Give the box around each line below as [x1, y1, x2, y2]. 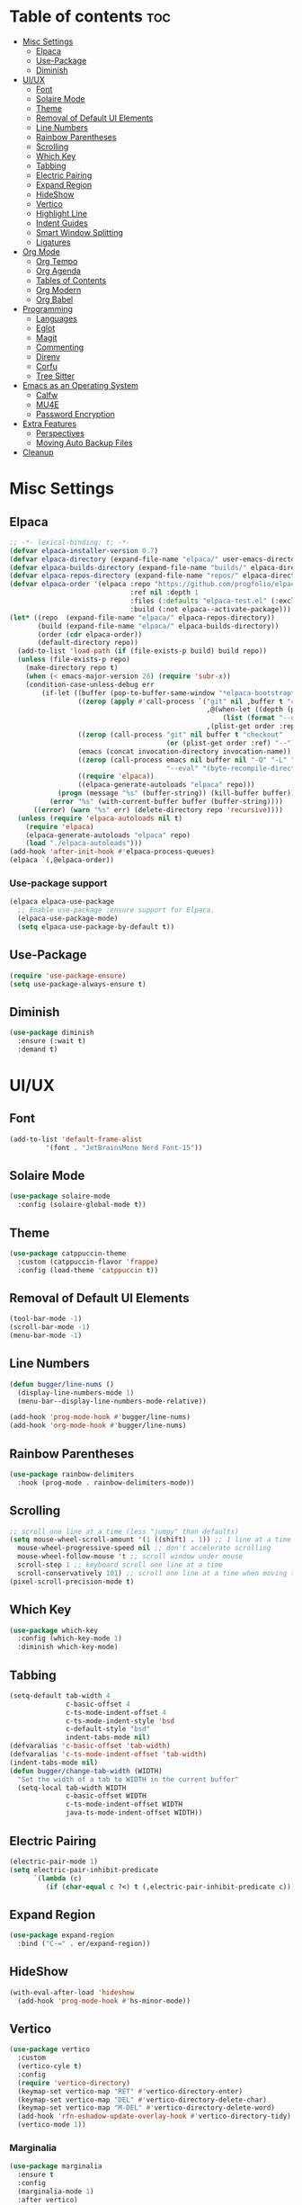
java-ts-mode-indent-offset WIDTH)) [66, 1808, 203, 1817]
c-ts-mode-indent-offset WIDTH [66, 1800, 182, 1809]
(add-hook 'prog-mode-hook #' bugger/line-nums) [9, 1413, 191, 1422]
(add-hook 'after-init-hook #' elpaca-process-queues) [9, 847, 216, 856]
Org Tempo [35, 255, 78, 266]
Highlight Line [35, 208, 88, 219]
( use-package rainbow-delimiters [9, 1470, 135, 1479]
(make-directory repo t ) [25, 664, 119, 673]
